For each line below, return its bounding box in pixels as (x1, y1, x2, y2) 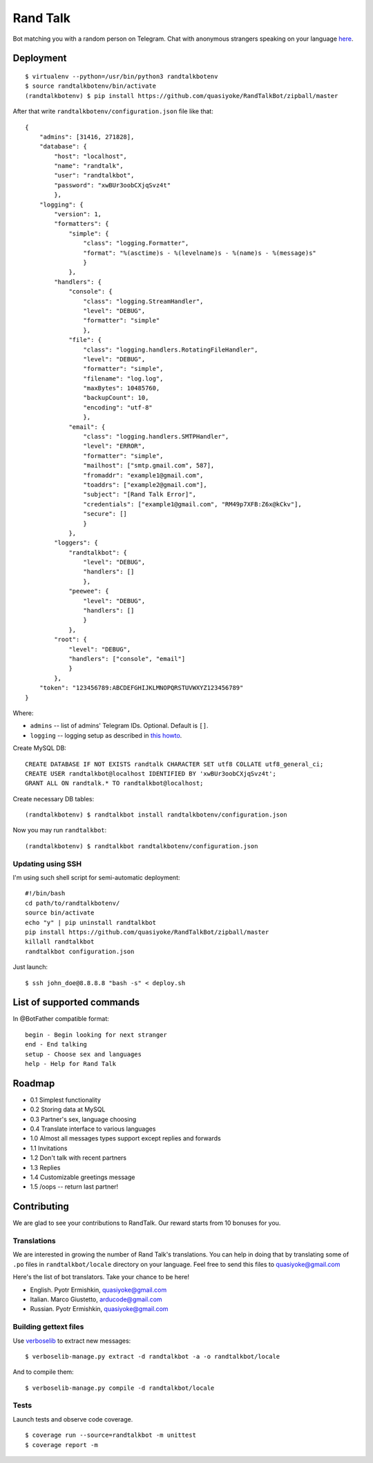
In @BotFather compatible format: (12, 1015, 110, 1023)
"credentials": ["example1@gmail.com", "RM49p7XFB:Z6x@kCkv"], (83, 500, 302, 508)
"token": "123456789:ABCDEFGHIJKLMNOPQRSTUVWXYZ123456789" (39, 684, 244, 692)
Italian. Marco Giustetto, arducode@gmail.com (30, 1295, 162, 1303)
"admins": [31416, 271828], (39, 133, 135, 141)
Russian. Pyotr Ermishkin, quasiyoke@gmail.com (30, 1305, 169, 1313)
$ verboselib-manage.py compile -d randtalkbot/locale (25, 1384, 215, 1392)
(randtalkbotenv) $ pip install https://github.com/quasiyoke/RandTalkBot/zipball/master (25, 92, 338, 99)
